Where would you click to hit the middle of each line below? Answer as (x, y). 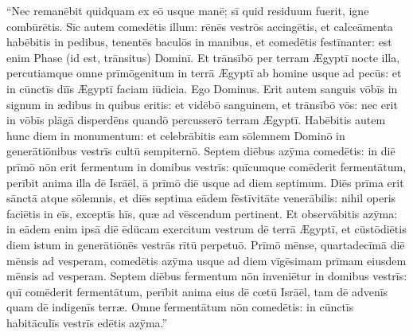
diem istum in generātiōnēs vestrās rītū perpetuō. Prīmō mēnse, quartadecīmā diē (206, 244)
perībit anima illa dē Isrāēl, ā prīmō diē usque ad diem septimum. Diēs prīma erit (205, 182)
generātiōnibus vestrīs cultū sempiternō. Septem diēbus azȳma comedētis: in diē (201, 151)
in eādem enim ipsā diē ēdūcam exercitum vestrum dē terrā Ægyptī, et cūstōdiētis (206, 229)
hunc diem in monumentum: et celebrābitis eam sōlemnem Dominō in (176, 135)
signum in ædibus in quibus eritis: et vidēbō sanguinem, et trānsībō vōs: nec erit (202, 104)
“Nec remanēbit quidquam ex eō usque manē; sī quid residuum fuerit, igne (188, 10)
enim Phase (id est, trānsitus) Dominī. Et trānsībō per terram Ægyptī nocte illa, (203, 57)
